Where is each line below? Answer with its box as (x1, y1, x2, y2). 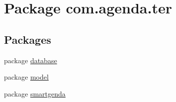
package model (4, 72, 49, 82)
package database (4, 55, 57, 65)
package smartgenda (4, 88, 66, 99)
